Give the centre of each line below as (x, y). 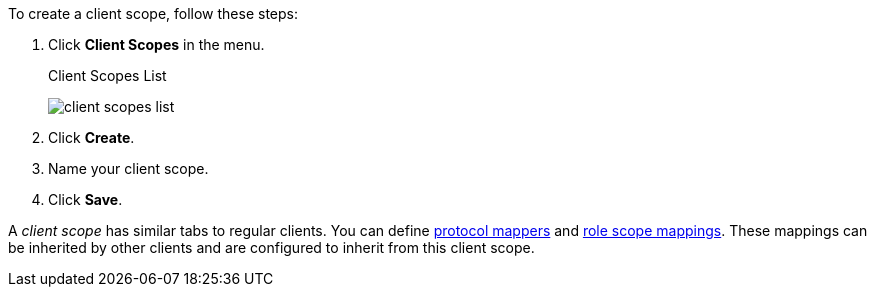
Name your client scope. (128, 168)
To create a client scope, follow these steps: (153, 13)
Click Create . (91, 137)
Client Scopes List (107, 75)
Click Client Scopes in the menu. (156, 44)
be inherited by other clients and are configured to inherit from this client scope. (271, 247)
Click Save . (85, 199)
